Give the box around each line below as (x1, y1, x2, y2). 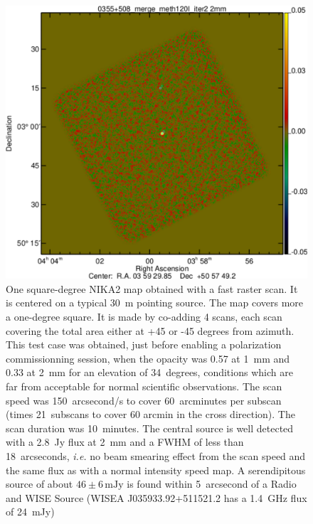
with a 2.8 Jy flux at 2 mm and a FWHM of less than (6, 434, 244, 449)
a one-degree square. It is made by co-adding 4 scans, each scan (6, 309, 282, 324)
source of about (6, 476, 73, 491)
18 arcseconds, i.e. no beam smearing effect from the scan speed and (6, 448, 306, 463)
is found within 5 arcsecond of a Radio (127, 476, 297, 491)
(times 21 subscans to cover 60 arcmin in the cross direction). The (6, 407, 295, 422)
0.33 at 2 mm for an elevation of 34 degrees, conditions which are (6, 365, 293, 380)
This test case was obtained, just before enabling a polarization (6, 337, 282, 352)
